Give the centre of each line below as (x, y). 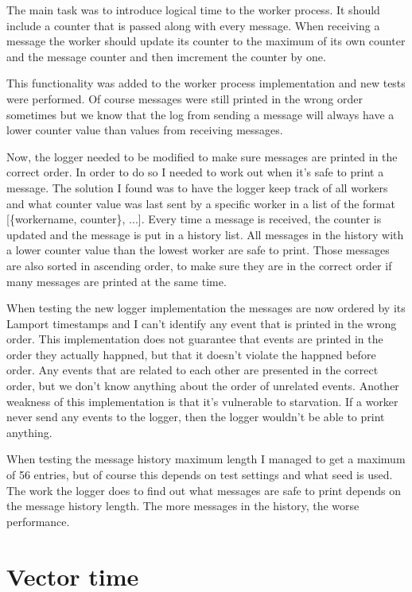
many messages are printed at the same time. (117, 281)
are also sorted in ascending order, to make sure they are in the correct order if (199, 265)
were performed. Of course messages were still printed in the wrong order (185, 98)
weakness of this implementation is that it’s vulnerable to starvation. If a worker (202, 401)
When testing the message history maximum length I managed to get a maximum (206, 459)
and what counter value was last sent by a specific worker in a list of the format (201, 203)
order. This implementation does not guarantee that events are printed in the (195, 339)
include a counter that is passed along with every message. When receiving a (193, 25)
